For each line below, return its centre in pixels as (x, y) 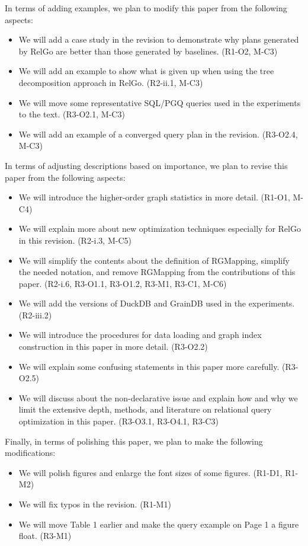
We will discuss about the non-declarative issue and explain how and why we (158, 397)
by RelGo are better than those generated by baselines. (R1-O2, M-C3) (148, 51)
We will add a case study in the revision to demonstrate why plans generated (159, 39)
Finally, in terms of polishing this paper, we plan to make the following (134, 441)
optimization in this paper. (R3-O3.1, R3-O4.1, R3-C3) (118, 421)
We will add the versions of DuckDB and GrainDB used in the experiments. (157, 303)
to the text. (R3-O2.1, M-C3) (72, 114)
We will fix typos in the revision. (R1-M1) (95, 504)
